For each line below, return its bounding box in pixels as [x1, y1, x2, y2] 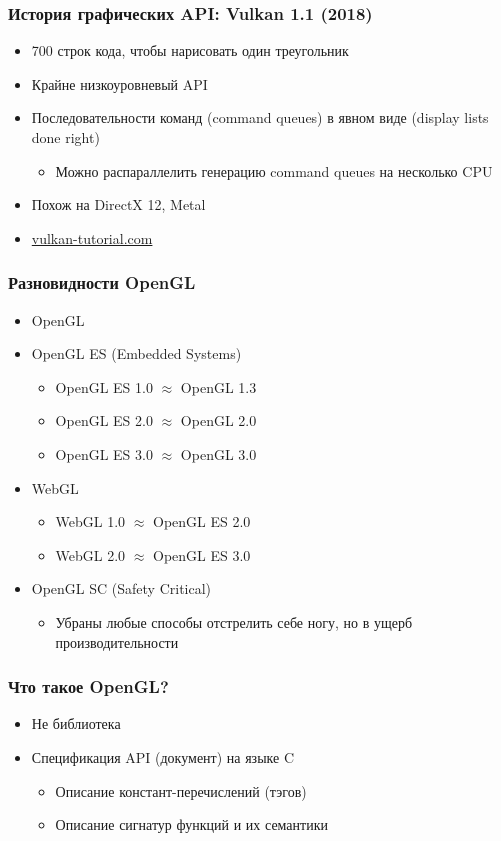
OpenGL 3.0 [180, 443, 257, 464]
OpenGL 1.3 [180, 376, 257, 397]
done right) [31, 127, 100, 147]
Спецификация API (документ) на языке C [31, 746, 294, 767]
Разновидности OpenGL [8, 270, 196, 295]
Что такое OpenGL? [8, 674, 169, 699]
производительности [55, 631, 179, 652]
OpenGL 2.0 [180, 410, 257, 431]
